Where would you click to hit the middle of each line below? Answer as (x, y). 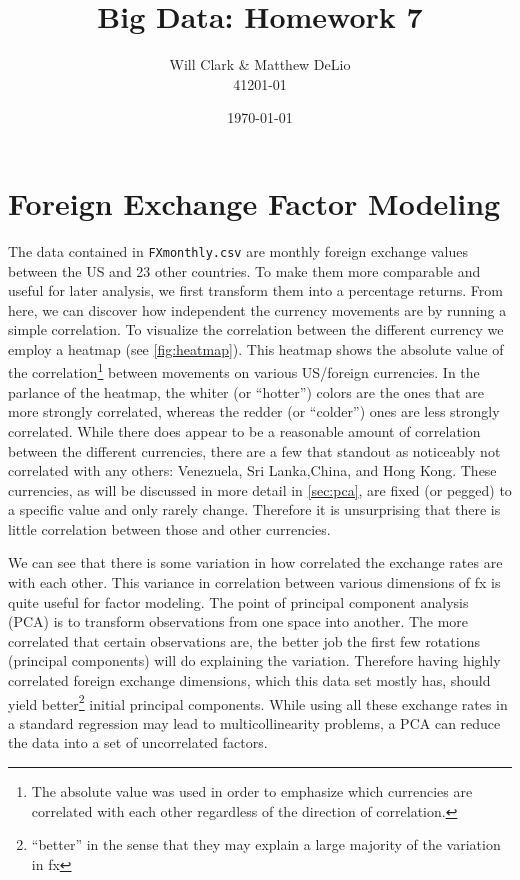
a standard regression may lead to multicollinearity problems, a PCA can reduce (254, 722)
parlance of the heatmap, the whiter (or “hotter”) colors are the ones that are (246, 391)
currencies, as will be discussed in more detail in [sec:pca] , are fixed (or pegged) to (260, 489)
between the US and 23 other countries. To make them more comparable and (244, 270)
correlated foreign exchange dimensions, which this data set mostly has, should (249, 680)
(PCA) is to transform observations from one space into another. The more (238, 621)
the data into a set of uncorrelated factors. (138, 742)
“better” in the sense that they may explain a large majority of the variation (266, 844)
